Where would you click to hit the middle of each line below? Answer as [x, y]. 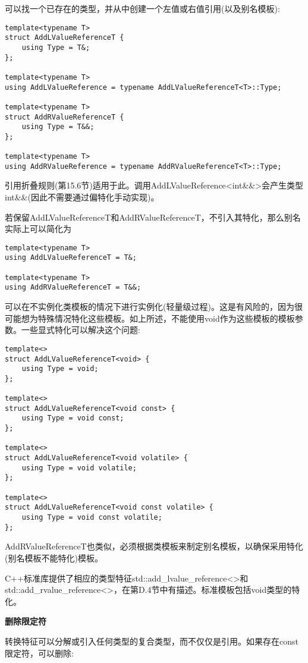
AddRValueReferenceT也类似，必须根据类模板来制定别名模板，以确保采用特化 [154, 546]
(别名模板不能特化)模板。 [54, 557]
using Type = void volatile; [79, 468]
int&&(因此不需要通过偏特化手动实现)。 [82, 197]
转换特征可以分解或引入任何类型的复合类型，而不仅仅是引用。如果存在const [152, 641]
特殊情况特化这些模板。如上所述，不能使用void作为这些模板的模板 [166, 318]
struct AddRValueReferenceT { [65, 117]
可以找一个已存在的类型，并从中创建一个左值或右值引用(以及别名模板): [142, 8]
